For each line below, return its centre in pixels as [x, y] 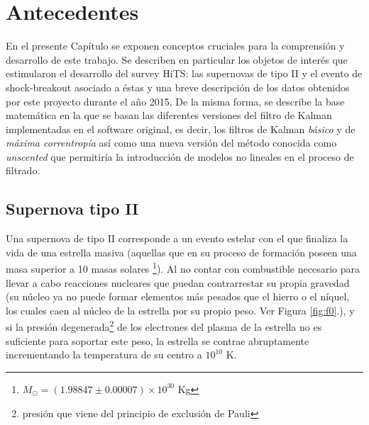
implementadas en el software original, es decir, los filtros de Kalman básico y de [181, 129]
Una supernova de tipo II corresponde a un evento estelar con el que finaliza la [177, 238]
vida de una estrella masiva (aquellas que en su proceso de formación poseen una [181, 252]
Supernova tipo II [72, 209]
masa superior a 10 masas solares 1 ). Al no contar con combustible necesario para [183, 268]
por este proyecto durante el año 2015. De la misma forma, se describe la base [175, 101]
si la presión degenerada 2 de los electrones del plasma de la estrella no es [164, 326]
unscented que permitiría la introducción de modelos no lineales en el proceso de [180, 156]
